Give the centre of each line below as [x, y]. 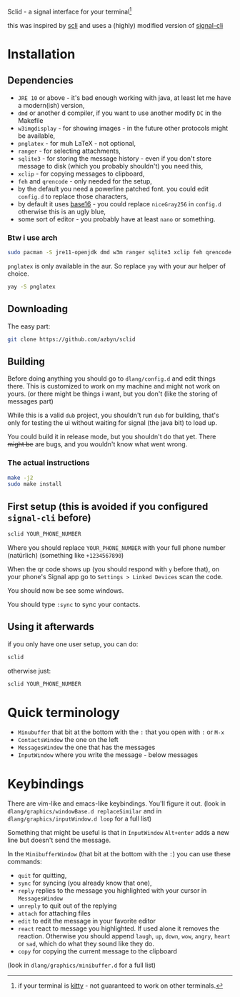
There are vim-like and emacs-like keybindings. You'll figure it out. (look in [117, 803]
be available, [36, 136]
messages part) [30, 401]
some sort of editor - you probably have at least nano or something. [116, 219]
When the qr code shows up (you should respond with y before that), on [114, 569]
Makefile [30, 120]
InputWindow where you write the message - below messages [108, 755]
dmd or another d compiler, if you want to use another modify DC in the [120, 113]
